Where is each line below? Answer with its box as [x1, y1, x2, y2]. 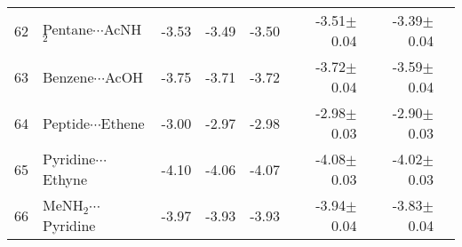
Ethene [100, 112, 145, 133]
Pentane [43, 18, 93, 39]
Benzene [43, 66, 94, 87]
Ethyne [43, 169, 88, 189]
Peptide [43, 112, 91, 133]
